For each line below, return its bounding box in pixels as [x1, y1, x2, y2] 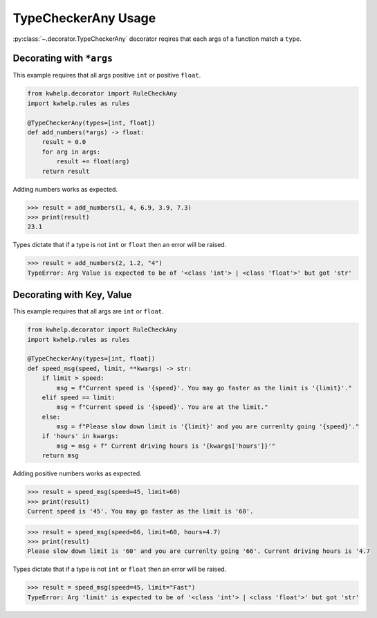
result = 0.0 [42, 138, 86, 146]
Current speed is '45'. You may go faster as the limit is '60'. [27, 507, 254, 515]
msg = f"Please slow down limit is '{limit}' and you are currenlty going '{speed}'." [56, 423, 360, 430]
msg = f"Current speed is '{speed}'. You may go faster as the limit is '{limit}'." [56, 384, 352, 392]
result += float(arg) [56, 158, 130, 165]
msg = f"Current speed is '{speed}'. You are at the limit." [56, 403, 268, 411]
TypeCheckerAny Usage [12, 10, 156, 26]
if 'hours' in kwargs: [42, 433, 119, 440]
